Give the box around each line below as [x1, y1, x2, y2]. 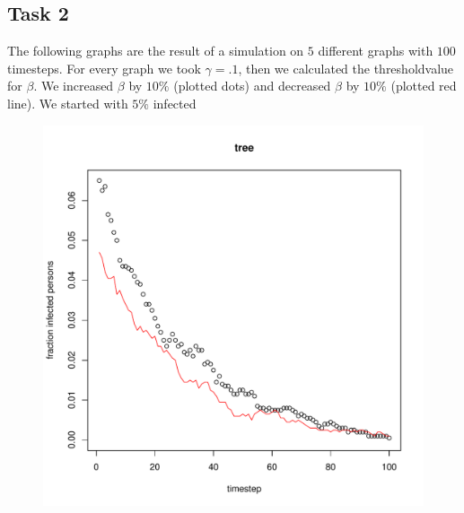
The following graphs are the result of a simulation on [7, 41, 304, 60]
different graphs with [318, 41, 433, 60]
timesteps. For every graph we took [7, 58, 201, 77]
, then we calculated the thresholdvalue [238, 58, 454, 77]
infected [153, 93, 197, 112]
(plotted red [390, 76, 457, 95]
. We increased [33, 76, 114, 95]
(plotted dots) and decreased [173, 76, 331, 95]
